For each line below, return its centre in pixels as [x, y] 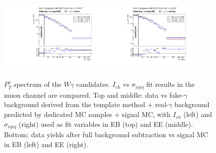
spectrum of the [38, 84]
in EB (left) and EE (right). [46, 144]
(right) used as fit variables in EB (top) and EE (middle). [106, 124]
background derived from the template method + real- [86, 104]
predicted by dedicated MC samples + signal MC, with [87, 114]
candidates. [93, 84]
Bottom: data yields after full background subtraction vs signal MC [106, 134]
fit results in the [171, 84]
